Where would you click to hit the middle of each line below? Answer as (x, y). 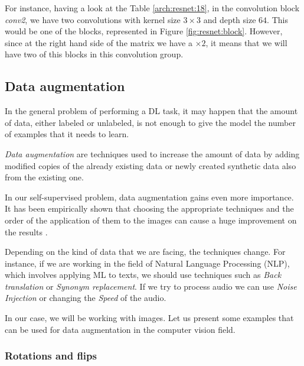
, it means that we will (246, 42)
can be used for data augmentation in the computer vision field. (120, 329)
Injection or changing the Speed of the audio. (86, 298)
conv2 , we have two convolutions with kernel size (93, 19)
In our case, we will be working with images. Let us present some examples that (149, 318)
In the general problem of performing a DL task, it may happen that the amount (151, 111)
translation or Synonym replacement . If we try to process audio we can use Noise (151, 286)
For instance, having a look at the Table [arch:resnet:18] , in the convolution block (152, 8)
